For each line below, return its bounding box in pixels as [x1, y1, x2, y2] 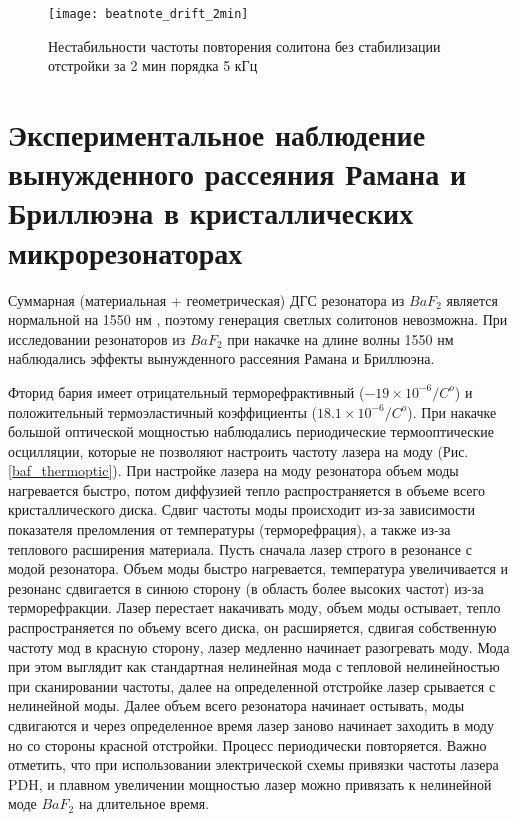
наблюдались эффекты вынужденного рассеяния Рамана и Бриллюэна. [8, 348, 435, 369]
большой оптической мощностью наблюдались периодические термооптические [8, 421, 494, 442]
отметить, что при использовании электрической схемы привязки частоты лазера [8, 754, 499, 775]
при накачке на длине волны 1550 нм [227, 328, 454, 349]
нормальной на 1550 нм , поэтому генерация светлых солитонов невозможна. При [8, 309, 508, 330]
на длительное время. [78, 793, 210, 814]
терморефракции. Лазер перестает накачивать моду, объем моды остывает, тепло [8, 597, 501, 618]
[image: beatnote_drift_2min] [48, 7, 249, 21]
